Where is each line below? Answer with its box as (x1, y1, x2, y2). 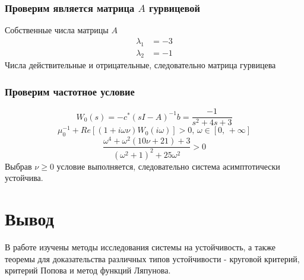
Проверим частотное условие (5, 84, 135, 98)
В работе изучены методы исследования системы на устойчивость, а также (5, 241, 276, 253)
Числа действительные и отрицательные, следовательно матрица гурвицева (5, 59, 276, 71)
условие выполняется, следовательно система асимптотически (56, 160, 280, 172)
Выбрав (5, 160, 32, 172)
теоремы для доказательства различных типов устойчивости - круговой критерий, (5, 252, 300, 265)
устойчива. (5, 171, 43, 184)
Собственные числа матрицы (5, 24, 109, 36)
